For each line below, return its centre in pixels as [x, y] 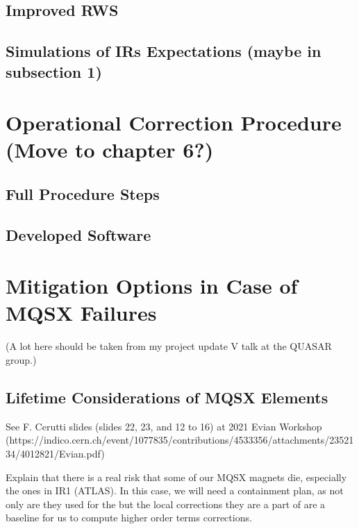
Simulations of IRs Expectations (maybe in [164, 51]
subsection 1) [54, 71]
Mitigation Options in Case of [152, 286]
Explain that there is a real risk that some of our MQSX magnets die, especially [176, 477]
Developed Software [78, 234]
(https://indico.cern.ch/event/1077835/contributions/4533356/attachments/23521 [180, 440]
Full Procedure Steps [83, 193]
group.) [21, 359]
